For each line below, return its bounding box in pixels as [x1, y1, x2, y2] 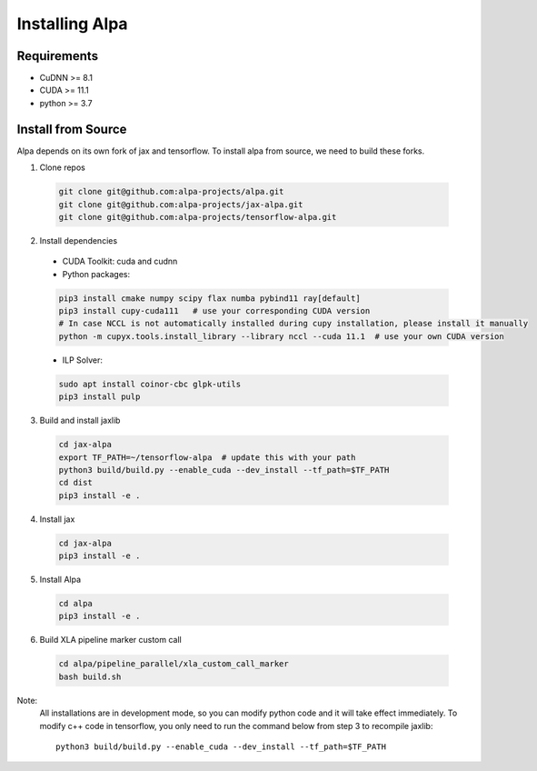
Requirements [16, 48, 99, 64]
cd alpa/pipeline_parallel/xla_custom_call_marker [58, 659, 290, 669]
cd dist [58, 477, 93, 488]
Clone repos [39, 162, 85, 173]
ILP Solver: [62, 355, 104, 365]
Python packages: [62, 268, 131, 279]
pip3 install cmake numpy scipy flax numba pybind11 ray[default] [58, 293, 361, 304]
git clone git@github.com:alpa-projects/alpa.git [58, 186, 284, 197]
